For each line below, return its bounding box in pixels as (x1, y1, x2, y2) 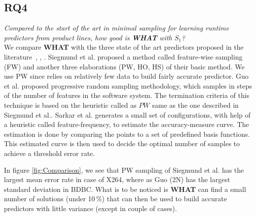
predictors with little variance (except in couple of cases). (4, 203, 177, 213)
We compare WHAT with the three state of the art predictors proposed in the (4, 42, 244, 52)
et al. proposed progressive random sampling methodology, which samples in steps (4, 80, 252, 91)
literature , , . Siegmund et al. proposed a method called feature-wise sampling (4, 51, 243, 62)
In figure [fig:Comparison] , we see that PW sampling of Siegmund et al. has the (4, 164, 244, 175)
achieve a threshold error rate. (4, 148, 95, 158)
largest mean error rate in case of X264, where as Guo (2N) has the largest (4, 174, 230, 185)
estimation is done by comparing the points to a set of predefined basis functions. (4, 128, 250, 139)
